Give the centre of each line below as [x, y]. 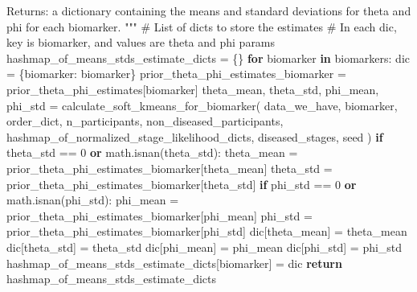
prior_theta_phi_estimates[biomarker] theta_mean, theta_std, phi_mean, [193, 89]
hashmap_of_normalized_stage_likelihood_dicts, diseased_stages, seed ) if [195, 136]
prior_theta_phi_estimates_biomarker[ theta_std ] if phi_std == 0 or [182, 184]
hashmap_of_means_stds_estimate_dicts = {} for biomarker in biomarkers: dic [208, 58]
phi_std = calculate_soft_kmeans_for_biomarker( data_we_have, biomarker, [202, 105]
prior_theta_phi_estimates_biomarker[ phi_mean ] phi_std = [159, 215]
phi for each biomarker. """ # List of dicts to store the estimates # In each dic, [202, 26]
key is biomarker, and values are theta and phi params [141, 42]
